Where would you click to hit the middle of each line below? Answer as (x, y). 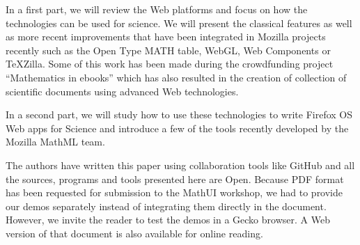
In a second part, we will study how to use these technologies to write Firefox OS (179, 114)
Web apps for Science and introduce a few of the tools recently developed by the (177, 128)
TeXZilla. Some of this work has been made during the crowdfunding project (170, 64)
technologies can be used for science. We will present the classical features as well (179, 23)
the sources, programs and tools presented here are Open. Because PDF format (175, 179)
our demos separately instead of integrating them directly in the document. (166, 206)
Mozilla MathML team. (55, 142)
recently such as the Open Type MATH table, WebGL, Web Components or (168, 50)
